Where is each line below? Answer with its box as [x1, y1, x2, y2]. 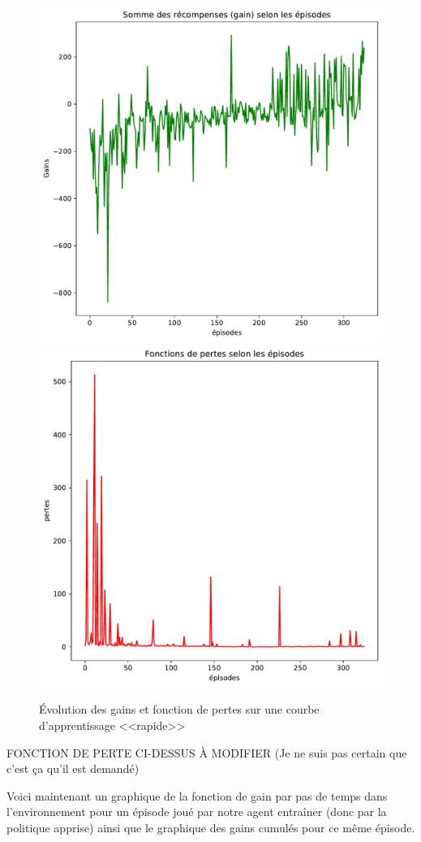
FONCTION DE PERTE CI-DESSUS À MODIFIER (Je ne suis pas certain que [6, 744, 407, 761]
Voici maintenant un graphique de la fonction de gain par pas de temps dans [6, 787, 388, 804]
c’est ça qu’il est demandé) [6, 760, 140, 777]
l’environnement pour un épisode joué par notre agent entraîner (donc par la [6, 803, 387, 820]
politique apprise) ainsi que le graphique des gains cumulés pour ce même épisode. [6, 819, 415, 836]
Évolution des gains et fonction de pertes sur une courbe [39, 701, 320, 718]
